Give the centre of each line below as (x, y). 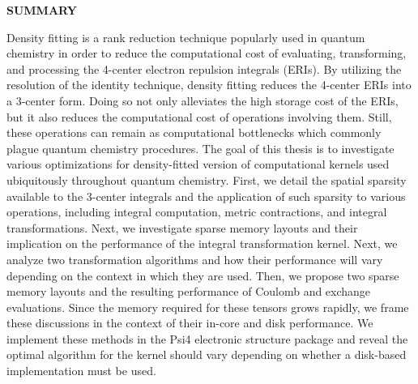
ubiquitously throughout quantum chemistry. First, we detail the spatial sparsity (207, 179)
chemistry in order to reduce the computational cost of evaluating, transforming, (207, 53)
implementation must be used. (81, 371)
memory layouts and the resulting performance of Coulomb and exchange (189, 291)
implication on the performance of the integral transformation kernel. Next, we (202, 243)
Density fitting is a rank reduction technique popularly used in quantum (186, 37)
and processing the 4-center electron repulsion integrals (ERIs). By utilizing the (204, 68)
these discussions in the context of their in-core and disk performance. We (190, 323)
